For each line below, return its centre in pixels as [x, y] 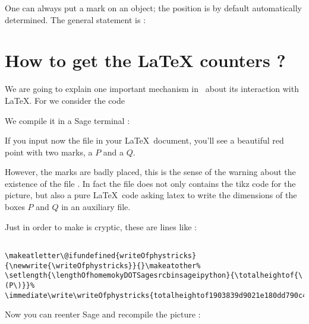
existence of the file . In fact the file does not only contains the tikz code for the [150, 183]
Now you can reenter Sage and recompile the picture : [103, 314]
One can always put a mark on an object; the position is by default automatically [154, 8]
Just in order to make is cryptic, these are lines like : [101, 226]
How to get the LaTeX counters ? [145, 60]
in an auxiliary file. [96, 207]
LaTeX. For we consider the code [65, 100]
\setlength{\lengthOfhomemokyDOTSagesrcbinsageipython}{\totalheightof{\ [154, 276]
